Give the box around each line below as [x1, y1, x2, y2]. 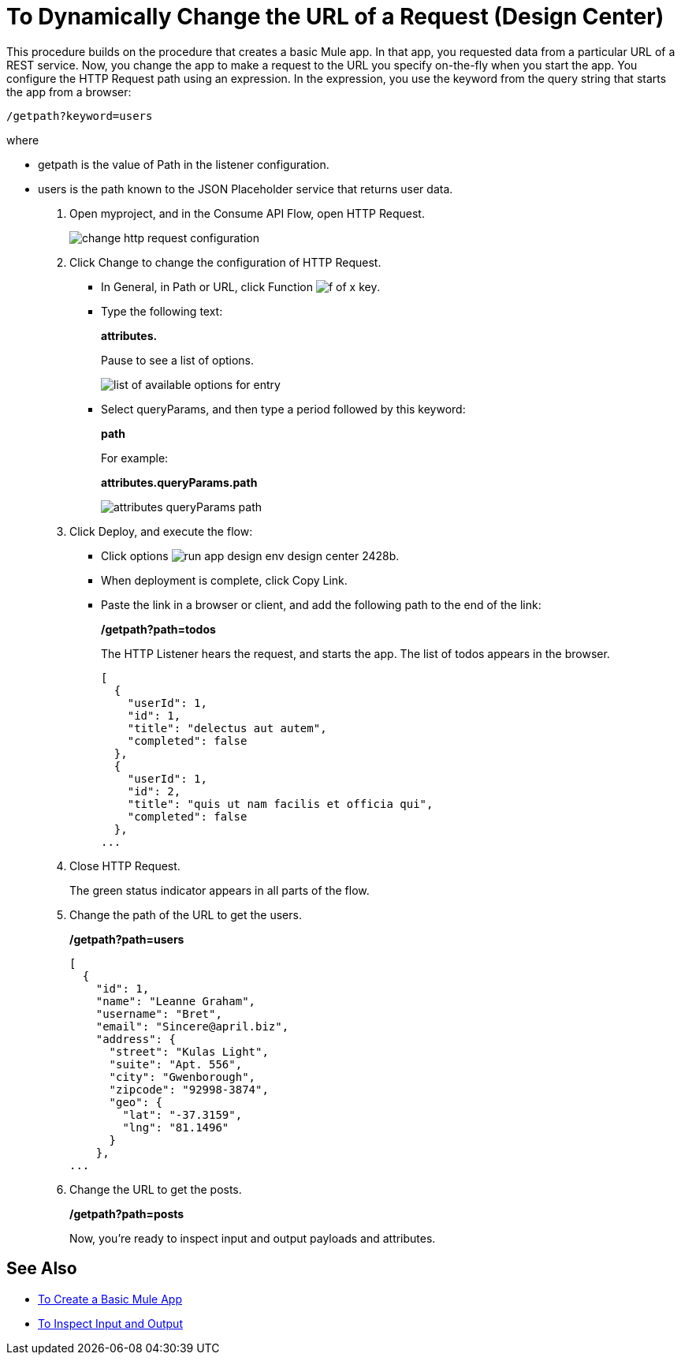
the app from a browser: [6, 84, 132, 99]
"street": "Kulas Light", [109, 1045, 269, 1058]
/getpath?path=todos [101, 622, 216, 636]
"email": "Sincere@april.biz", [95, 1019, 289, 1033]
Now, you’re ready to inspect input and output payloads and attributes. [69, 1231, 436, 1245]
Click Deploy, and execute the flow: [69, 524, 253, 538]
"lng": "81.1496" [122, 1120, 229, 1134]
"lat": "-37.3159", [122, 1108, 243, 1121]
